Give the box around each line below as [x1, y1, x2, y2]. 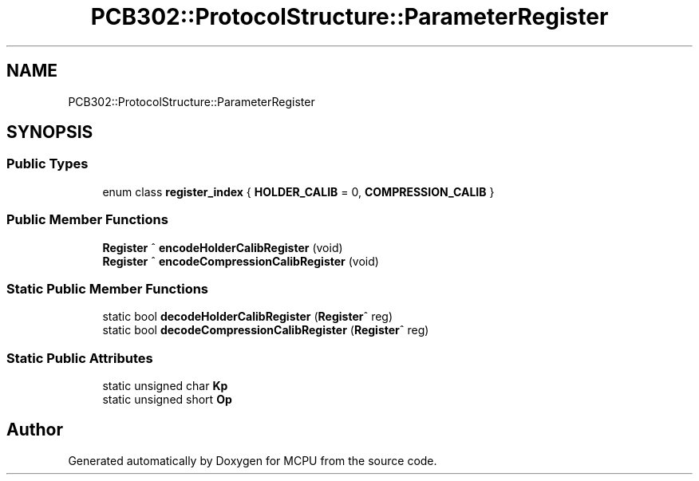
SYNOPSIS [6, 122, 93, 143]
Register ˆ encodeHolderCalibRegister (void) [102, 240, 343, 254]
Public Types [6, 156, 89, 172]
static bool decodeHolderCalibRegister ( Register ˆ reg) [102, 309, 393, 324]
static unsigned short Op [102, 392, 232, 407]
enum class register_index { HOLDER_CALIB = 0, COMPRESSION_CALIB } [102, 184, 495, 199]
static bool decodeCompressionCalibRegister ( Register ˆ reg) [102, 323, 429, 337]
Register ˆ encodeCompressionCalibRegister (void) [102, 254, 379, 268]
